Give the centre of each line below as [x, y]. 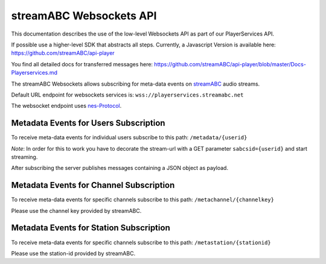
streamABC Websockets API [84, 16]
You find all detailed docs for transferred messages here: [82, 64]
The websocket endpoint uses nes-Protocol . [66, 106]
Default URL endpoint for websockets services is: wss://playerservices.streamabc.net [127, 95]
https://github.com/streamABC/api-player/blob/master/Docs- [230, 64]
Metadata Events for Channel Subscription [93, 185]
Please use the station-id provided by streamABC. [73, 253]
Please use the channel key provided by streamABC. [76, 210]
